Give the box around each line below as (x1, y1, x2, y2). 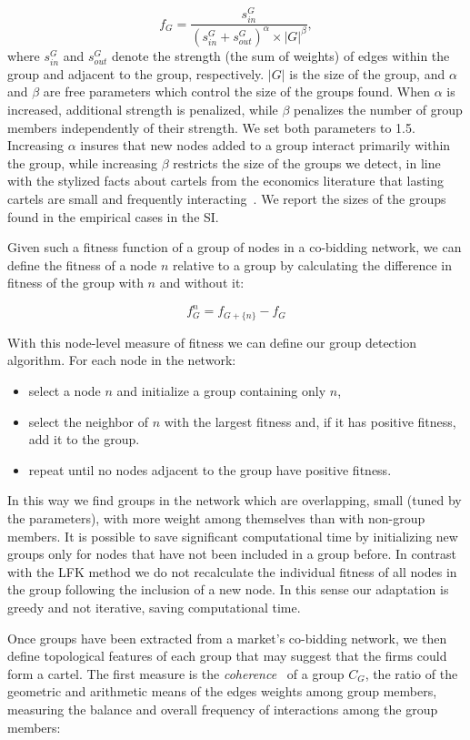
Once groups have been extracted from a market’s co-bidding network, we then (7, 628, 447, 647)
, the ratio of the (365, 664, 458, 683)
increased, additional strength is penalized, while (7, 99, 278, 118)
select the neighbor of (28, 411, 148, 431)
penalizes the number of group (294, 99, 463, 118)
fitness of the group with (7, 273, 144, 292)
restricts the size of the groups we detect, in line (173, 153, 441, 172)
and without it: (159, 273, 245, 292)
